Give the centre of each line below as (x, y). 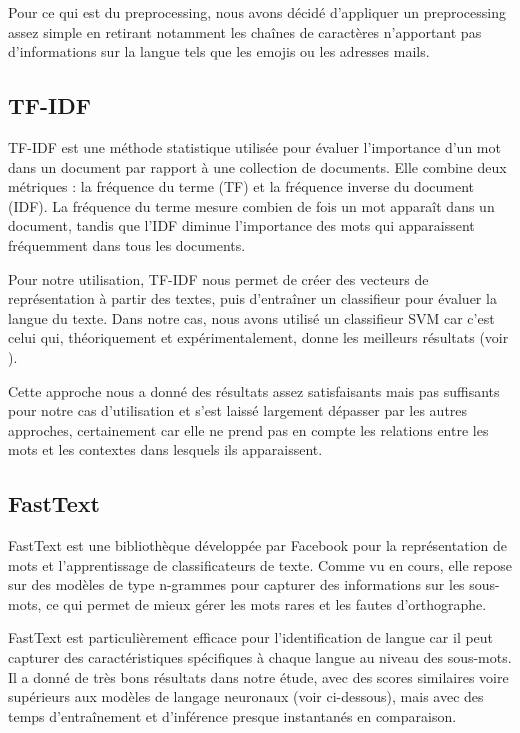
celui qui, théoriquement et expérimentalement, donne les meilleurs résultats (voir (258, 337)
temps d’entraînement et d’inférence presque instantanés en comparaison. (232, 715)
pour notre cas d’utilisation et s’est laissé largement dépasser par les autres (238, 410)
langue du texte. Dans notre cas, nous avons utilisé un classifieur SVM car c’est (251, 317)
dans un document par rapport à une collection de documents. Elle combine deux (257, 166)
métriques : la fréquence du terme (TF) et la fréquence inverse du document (241, 186)
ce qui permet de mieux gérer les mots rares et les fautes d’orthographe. (266, 603)
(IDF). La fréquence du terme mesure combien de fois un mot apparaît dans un (251, 205)
